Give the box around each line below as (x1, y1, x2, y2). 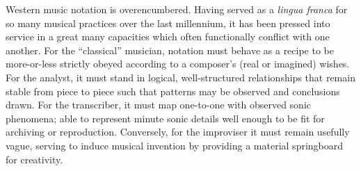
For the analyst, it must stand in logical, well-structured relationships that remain (6, 70, 355, 84)
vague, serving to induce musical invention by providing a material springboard (6, 138, 344, 152)
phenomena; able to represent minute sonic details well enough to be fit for (6, 111, 325, 125)
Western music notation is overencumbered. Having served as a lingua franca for (6, 2, 348, 16)
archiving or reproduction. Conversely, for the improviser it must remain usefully (6, 124, 350, 139)
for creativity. (6, 152, 63, 166)
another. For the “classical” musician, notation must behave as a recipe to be (6, 42, 334, 57)
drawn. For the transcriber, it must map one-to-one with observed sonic (6, 97, 312, 112)
